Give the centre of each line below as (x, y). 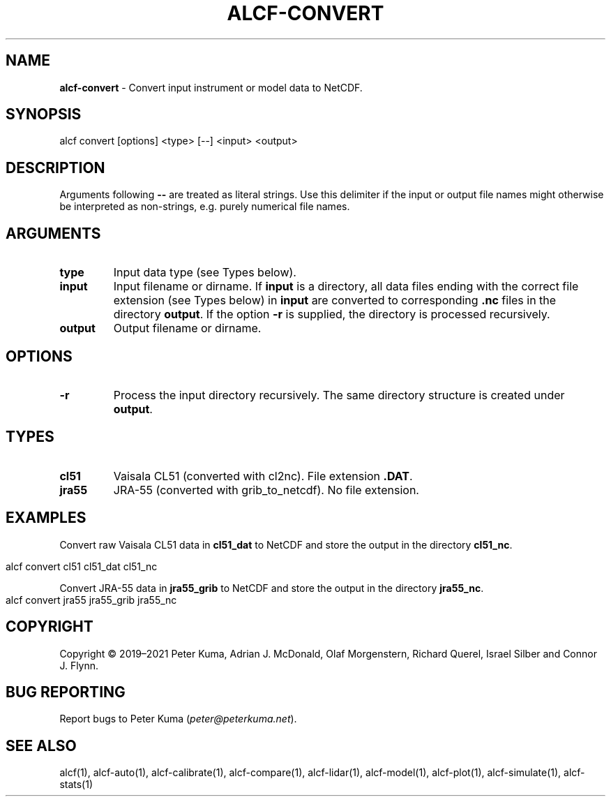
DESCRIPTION (55, 168)
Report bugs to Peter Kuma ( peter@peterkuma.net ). (178, 719)
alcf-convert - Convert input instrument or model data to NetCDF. (211, 87)
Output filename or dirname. (187, 328)
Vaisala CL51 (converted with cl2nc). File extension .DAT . (263, 476)
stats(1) (76, 785)
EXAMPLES (46, 518)
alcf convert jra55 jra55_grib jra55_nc (91, 600)
